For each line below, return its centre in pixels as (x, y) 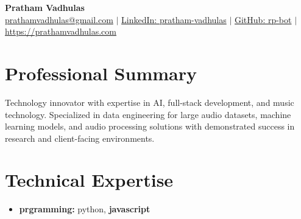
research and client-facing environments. (80, 138)
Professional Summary (101, 73)
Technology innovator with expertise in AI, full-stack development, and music (150, 102)
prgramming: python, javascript (85, 209)
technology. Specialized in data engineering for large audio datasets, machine (148, 114)
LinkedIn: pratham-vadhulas (174, 19)
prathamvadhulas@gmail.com (59, 19)
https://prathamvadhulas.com (61, 31)
